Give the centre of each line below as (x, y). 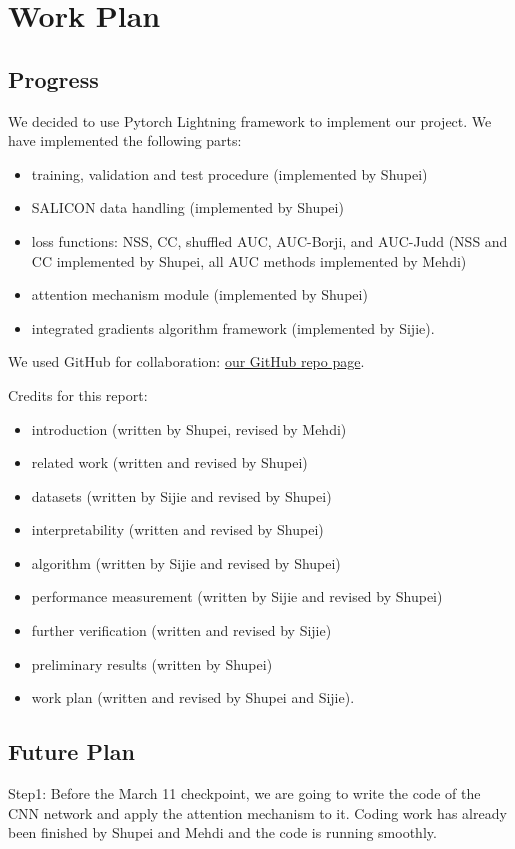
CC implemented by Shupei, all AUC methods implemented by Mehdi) (249, 260)
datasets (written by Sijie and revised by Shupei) (181, 495)
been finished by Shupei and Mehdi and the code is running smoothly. (222, 832)
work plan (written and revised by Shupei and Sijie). (193, 697)
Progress (53, 78)
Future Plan (71, 751)
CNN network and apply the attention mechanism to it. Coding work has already (257, 812)
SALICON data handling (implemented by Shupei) (187, 207)
